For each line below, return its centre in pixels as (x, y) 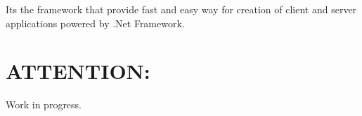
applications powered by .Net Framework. (95, 23)
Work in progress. (44, 104)
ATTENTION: (78, 71)
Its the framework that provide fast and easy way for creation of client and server (181, 9)
